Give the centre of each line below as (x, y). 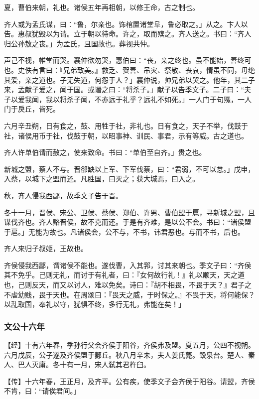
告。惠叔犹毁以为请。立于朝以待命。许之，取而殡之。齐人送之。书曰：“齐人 (128, 34)
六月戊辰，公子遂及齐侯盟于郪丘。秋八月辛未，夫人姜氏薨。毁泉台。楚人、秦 (129, 354)
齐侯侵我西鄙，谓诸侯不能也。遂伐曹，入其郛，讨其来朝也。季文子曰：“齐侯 (128, 265)
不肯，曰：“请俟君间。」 (42, 391)
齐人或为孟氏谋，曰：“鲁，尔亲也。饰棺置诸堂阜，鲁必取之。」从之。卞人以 (126, 24)
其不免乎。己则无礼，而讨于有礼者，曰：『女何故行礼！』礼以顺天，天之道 (124, 275)
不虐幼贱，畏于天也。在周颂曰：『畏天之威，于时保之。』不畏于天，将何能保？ (129, 294)
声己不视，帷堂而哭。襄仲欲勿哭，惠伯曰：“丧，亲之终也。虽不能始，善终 (124, 60)
